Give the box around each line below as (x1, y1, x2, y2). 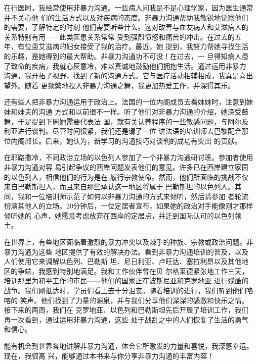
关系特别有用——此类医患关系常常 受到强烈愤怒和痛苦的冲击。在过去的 (4, 31, 235, 42)
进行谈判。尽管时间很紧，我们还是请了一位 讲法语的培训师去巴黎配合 (17, 126, 242, 136)
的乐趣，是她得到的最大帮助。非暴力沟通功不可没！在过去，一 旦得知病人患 (4, 51, 249, 61)
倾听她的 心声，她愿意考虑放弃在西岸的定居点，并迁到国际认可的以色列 (4, 210, 235, 220)
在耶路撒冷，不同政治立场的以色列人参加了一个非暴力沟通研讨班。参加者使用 (4, 152, 253, 162)
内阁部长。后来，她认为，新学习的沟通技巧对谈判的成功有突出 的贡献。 (10, 135, 242, 146)
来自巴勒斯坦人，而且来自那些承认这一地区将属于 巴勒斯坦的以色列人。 (4, 181, 235, 192)
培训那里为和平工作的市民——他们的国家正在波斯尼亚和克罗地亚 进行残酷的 (4, 275, 249, 286)
